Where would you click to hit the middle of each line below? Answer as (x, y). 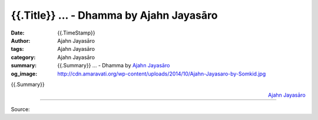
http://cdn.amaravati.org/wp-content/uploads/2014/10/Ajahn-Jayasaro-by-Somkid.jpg (162, 74)
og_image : (24, 74)
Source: (20, 109)
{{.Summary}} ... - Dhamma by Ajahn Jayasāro (114, 66)
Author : (21, 40)
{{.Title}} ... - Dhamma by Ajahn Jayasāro (114, 15)
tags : (17, 49)
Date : (18, 33)
